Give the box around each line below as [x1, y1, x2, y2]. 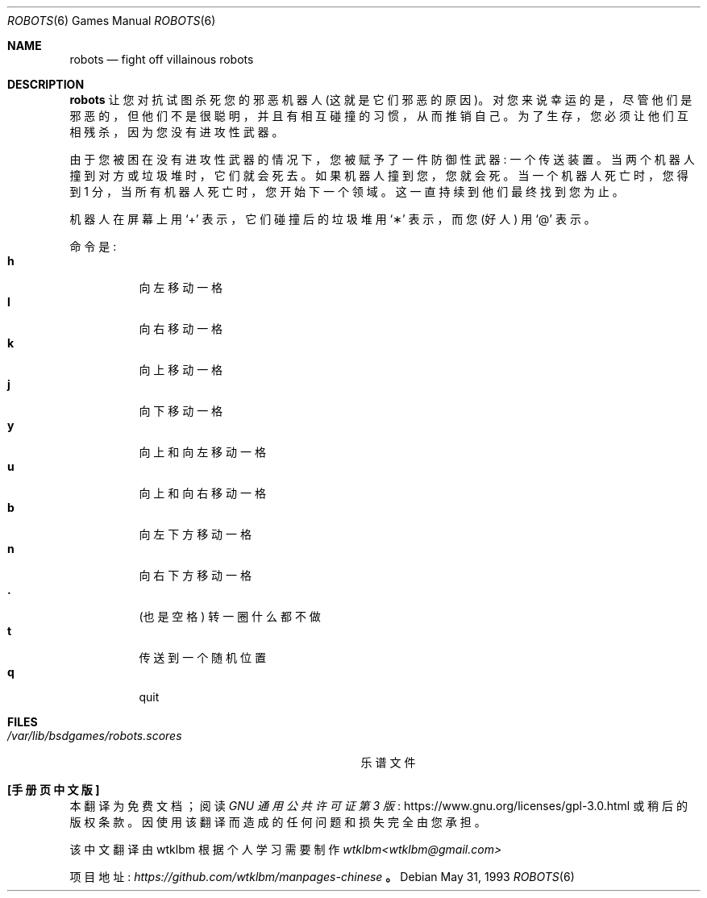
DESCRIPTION [7, 77, 85, 91]
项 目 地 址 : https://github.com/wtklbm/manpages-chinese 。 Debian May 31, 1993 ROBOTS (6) [69, 870, 575, 883]
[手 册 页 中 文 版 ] [7, 783, 100, 796]
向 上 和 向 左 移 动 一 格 [139, 445, 266, 459]
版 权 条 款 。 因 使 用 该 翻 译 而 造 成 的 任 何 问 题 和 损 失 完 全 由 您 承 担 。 [69, 815, 486, 829]
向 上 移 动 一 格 [139, 363, 223, 376]
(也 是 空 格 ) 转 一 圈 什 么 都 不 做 [139, 609, 321, 623]
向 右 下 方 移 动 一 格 [139, 568, 252, 582]
